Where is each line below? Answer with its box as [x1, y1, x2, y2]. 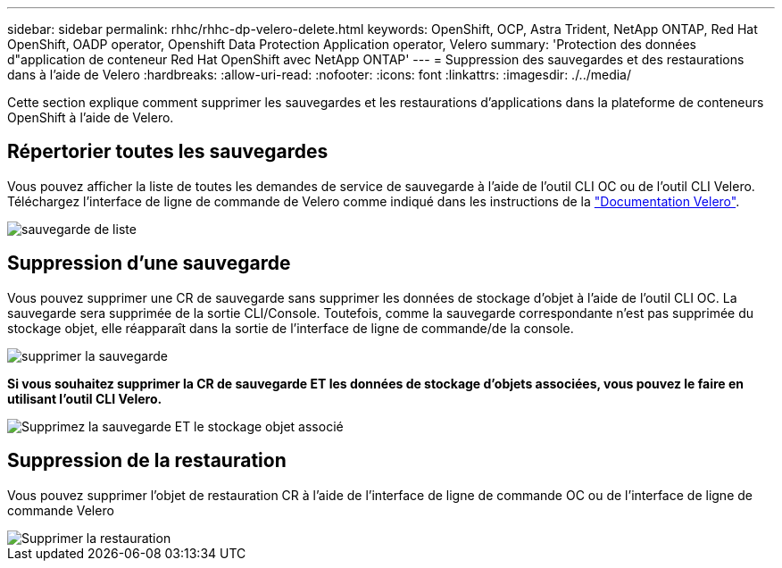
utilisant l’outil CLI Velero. [7, 390, 162, 406]
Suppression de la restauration [7, 449, 287, 472]
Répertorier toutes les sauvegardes [7, 140, 329, 163]
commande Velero [7, 502, 114, 518]
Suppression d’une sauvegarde [7, 252, 291, 275]
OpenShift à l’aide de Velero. [7, 110, 174, 125]
